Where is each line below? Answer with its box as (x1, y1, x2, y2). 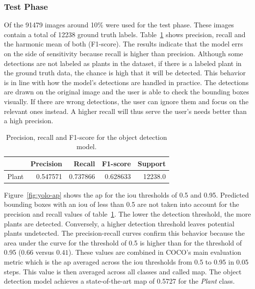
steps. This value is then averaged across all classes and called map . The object (4, 266, 242, 276)
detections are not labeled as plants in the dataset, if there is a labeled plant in (4, 58, 242, 68)
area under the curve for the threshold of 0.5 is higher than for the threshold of (4, 237, 242, 247)
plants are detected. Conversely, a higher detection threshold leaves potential (4, 218, 234, 228)
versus (35, 247, 54, 257)
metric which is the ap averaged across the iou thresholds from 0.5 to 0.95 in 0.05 (4, 257, 249, 267)
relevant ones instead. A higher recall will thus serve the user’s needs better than (4, 106, 247, 116)
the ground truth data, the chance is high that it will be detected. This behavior (4, 67, 246, 78)
